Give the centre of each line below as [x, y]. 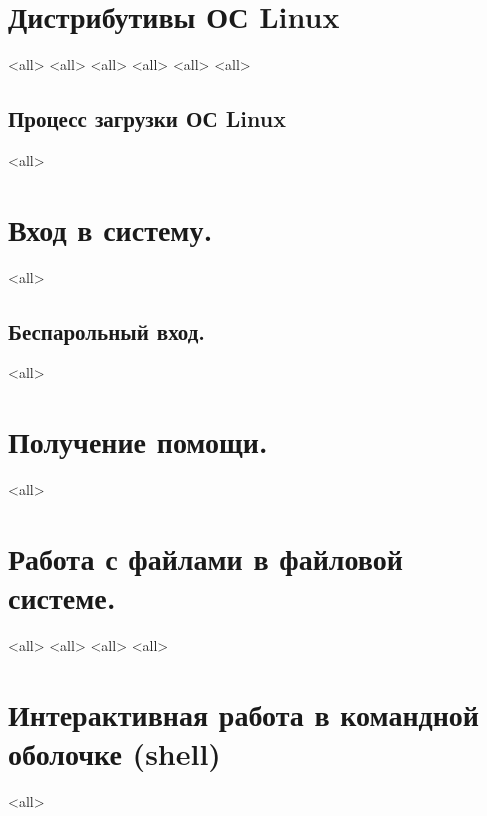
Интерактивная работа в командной [243, 713]
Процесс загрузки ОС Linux [147, 118]
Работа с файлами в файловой [205, 557]
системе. [62, 597]
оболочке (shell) [114, 753]
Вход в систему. [110, 228]
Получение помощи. [138, 441]
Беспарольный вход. [107, 330]
